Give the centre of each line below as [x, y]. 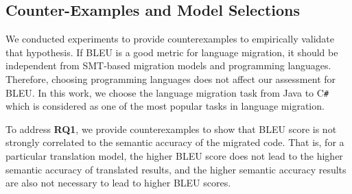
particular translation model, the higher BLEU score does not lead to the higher [174, 156]
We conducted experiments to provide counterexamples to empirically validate [170, 39]
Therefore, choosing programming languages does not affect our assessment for [171, 78]
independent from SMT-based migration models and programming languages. [168, 65]
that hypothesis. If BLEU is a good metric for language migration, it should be [172, 52]
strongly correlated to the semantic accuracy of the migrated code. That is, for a [175, 142]
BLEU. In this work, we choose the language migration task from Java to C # [167, 92]
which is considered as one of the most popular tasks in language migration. [165, 106]
